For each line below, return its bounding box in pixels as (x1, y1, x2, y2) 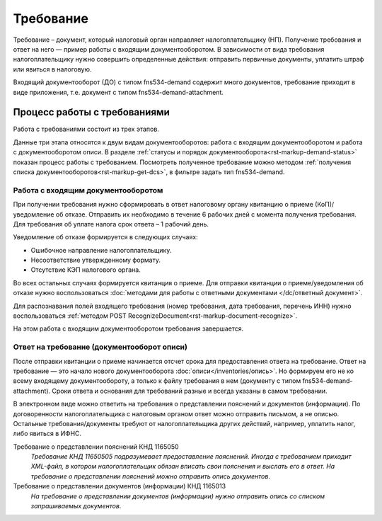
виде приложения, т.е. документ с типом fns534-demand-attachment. (13, 88, 224, 96)
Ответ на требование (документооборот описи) (13, 342, 187, 352)
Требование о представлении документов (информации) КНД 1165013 (13, 482, 226, 491)
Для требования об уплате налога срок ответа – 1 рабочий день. (13, 219, 209, 228)
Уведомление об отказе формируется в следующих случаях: (13, 233, 198, 241)
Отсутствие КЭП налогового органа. (30, 265, 141, 274)
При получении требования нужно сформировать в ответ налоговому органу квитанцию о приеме (13, 200, 314, 209)
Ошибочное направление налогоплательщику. (30, 246, 172, 254)
